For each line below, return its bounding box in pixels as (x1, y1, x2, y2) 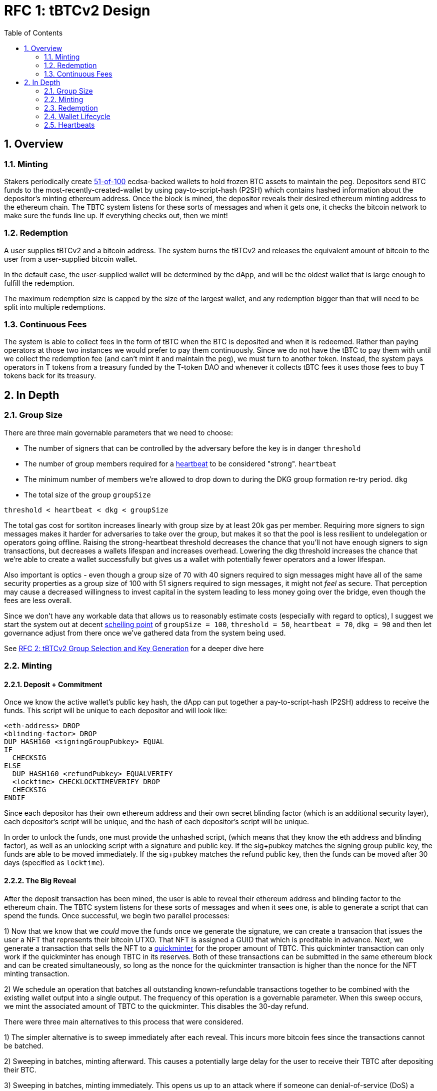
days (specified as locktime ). (4, 858, 105, 867)
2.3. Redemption (44, 103, 98, 112)
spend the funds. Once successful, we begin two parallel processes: (4, 911, 230, 920)
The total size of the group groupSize (24, 490, 151, 499)
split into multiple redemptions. (4, 302, 105, 311)
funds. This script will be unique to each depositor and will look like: (4, 706, 227, 715)
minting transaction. (4, 969, 69, 978)
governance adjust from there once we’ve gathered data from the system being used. (4, 628, 286, 637)
